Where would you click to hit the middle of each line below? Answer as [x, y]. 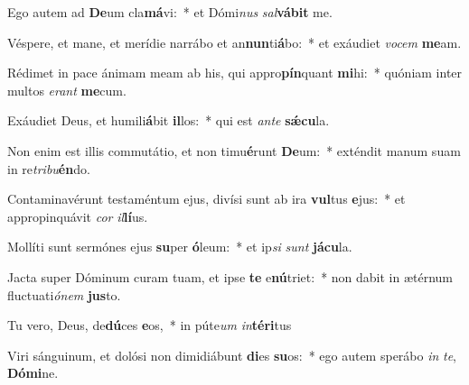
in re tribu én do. [49, 168]
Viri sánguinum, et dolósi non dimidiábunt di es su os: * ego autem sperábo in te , [232, 355]
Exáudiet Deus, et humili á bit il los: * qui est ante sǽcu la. [169, 120]
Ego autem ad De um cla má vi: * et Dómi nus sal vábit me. [170, 12]
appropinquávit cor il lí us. [78, 216]
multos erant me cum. [67, 90]
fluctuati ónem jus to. [64, 294]
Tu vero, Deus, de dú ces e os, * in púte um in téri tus [150, 325]
